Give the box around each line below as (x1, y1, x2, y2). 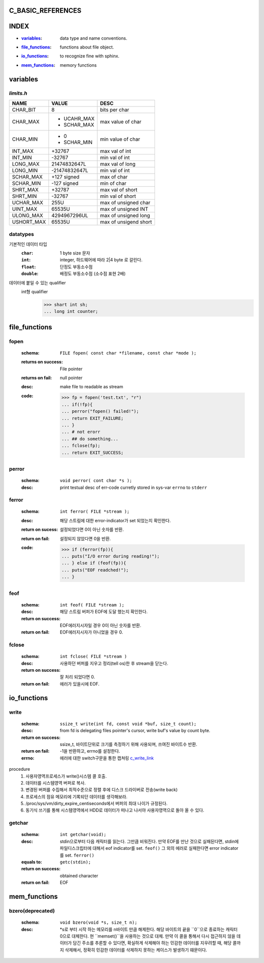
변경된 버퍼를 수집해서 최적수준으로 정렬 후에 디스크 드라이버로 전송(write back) (25, 787, 178, 793)
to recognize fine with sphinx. (60, 53, 120, 59)
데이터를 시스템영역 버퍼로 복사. (25, 780, 86, 786)
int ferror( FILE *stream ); (60, 509, 130, 514)
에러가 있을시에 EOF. (60, 681, 100, 686)
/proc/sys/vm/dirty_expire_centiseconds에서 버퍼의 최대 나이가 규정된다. (25, 801, 168, 807)
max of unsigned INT (100, 205, 149, 212)
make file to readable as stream (60, 384, 123, 390)
